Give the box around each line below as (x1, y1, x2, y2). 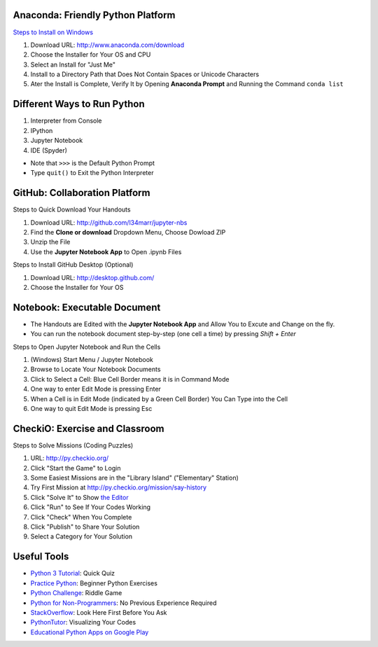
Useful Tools (13, 550, 69, 563)
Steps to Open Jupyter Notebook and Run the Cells (13, 342, 161, 351)
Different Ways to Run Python (13, 98, 145, 110)
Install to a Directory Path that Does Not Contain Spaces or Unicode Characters (30, 70, 259, 78)
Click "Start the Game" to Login (30, 464, 121, 472)
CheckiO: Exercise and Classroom (13, 422, 164, 434)
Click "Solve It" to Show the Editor (30, 493, 129, 501)
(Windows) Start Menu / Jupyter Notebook (30, 356, 153, 364)
